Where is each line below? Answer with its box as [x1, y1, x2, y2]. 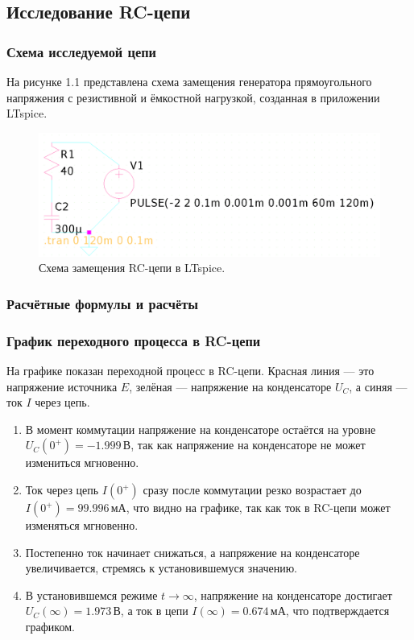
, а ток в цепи [120, 602, 188, 619]
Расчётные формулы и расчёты [6, 293, 199, 313]
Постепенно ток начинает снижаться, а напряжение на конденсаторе [25, 543, 360, 560]
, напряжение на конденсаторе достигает [193, 586, 392, 603]
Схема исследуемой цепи [6, 41, 157, 61]
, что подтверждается [285, 602, 390, 619]
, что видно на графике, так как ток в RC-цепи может [126, 499, 391, 516]
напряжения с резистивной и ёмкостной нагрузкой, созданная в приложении [6, 89, 380, 105]
